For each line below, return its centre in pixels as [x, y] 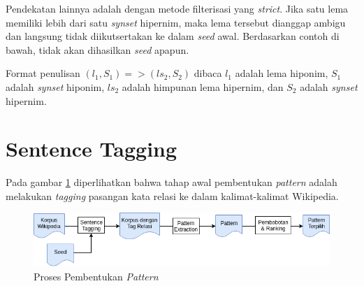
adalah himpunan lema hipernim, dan [203, 86]
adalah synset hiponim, [55, 86]
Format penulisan [43, 73]
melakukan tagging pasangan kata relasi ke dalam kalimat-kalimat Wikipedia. [172, 195]
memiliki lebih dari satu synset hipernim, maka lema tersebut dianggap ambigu [176, 22]
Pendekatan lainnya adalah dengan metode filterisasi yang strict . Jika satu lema [177, 8]
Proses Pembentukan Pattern [96, 276]
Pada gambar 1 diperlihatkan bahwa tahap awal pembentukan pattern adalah [172, 182]
